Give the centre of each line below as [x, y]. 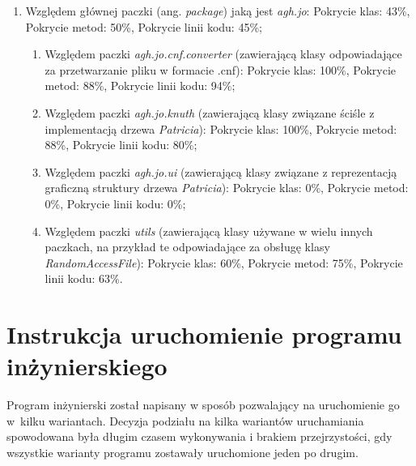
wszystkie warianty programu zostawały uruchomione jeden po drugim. [183, 452]
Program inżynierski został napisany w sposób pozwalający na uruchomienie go [203, 405]
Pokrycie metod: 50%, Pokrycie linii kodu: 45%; [144, 26]
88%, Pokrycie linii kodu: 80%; [121, 145]
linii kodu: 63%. [84, 278]
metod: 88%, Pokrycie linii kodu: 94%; [140, 86]
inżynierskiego [87, 366]
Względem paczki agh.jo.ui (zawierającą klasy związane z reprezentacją [221, 171]
